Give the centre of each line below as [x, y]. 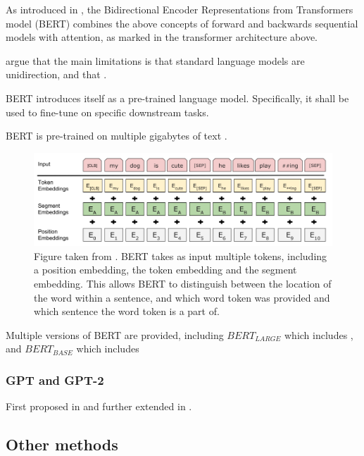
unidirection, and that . [56, 74]
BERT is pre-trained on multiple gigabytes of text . [117, 136]
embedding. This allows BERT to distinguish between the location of [183, 283]
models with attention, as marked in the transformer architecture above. [162, 37]
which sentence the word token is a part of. [127, 311]
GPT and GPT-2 [55, 380]
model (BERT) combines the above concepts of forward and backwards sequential [182, 23]
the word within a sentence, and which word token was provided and [182, 297]
